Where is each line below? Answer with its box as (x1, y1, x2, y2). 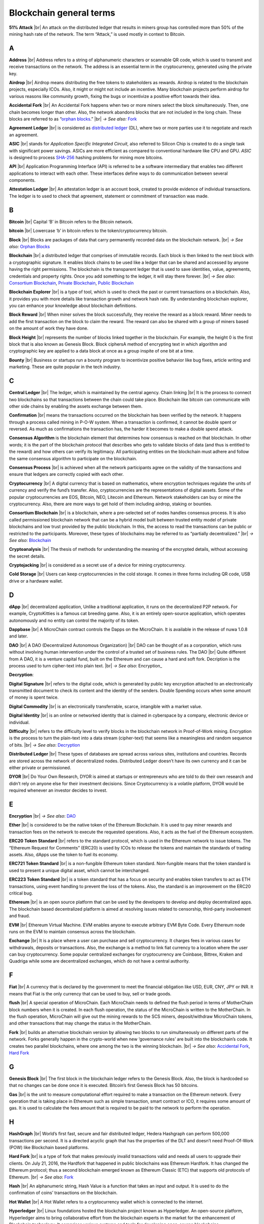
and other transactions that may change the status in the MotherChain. (9, 1020, 152, 1026)
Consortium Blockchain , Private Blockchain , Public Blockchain (9, 280, 134, 286)
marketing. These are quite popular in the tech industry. (9, 364, 121, 370)
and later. (9, 633, 28, 639)
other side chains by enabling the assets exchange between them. (9, 403, 143, 409)
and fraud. (9, 913, 30, 919)
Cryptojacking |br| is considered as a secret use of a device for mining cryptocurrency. (9, 562, 186, 568)
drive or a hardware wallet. (9, 578, 63, 584)
